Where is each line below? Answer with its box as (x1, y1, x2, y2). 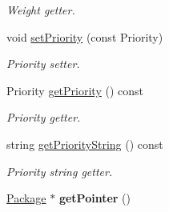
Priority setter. (6, 55, 80, 72)
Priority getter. (6, 109, 81, 126)
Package (6, 190, 46, 206)
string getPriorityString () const (6, 135, 163, 152)
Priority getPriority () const (6, 82, 143, 98)
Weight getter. (6, 2, 75, 18)
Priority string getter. (6, 162, 113, 179)
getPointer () (58, 190, 131, 206)
